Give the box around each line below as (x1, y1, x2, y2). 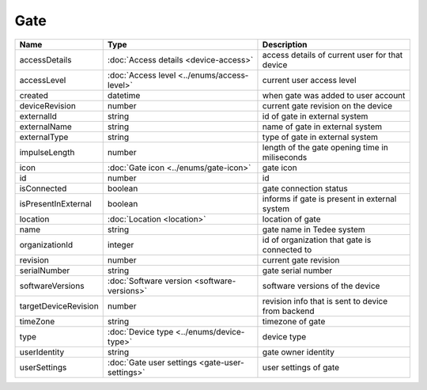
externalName (19, 121, 73, 132)
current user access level (262, 74, 357, 85)
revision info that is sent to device (262, 295, 387, 306)
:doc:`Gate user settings (107, 357, 198, 368)
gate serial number (262, 265, 333, 276)
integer (107, 239, 134, 250)
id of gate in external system (262, 111, 368, 122)
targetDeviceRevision (19, 301, 99, 312)
